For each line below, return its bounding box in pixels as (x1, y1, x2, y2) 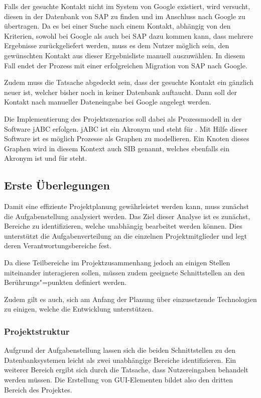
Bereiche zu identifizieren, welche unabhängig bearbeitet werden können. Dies (4, 221, 242, 231)
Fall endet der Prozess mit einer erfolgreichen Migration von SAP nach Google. (4, 60, 247, 70)
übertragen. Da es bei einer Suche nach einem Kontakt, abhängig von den (4, 21, 231, 31)
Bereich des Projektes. (4, 384, 72, 394)
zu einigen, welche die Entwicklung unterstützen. (4, 304, 154, 314)
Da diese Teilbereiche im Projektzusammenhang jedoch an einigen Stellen (4, 257, 230, 268)
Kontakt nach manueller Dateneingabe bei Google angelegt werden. (4, 96, 211, 107)
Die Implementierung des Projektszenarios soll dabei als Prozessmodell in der (4, 113, 242, 124)
